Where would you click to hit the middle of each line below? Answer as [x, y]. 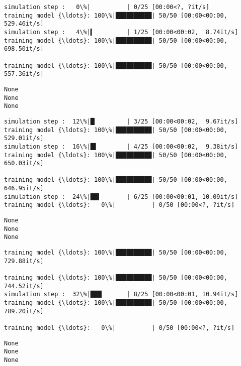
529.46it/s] [24, 24]
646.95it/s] [24, 189]
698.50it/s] [24, 49]
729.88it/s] [24, 261]
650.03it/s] [24, 163]
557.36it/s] [24, 74]
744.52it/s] [24, 286]
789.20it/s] [24, 311]
